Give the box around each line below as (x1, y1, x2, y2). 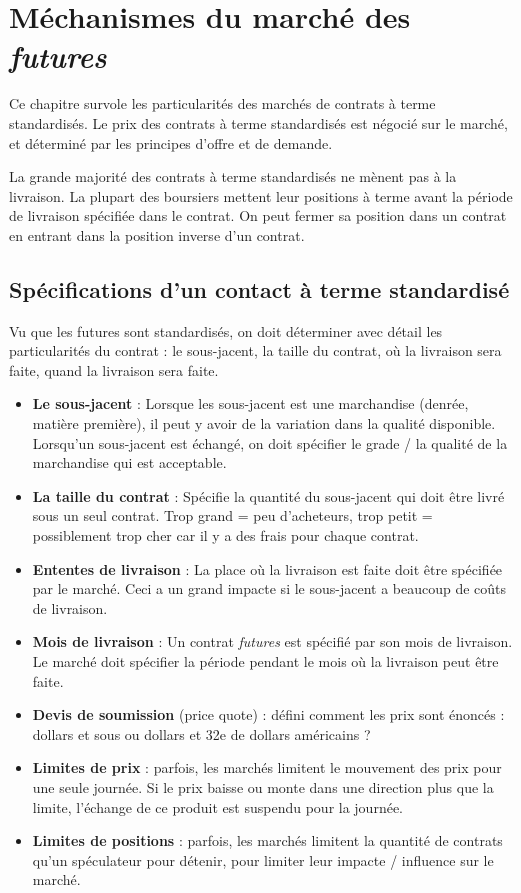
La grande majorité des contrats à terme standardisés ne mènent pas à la (9, 166, 457, 187)
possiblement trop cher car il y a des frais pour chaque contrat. (32, 525, 419, 546)
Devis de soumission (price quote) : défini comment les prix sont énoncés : (32, 704, 505, 725)
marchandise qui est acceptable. (32, 452, 227, 473)
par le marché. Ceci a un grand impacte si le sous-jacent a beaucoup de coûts (32, 578, 507, 599)
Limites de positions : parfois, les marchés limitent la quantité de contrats (32, 830, 503, 851)
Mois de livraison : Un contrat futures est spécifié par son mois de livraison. (32, 631, 513, 652)
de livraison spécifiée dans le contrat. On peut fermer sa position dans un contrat (9, 205, 507, 226)
